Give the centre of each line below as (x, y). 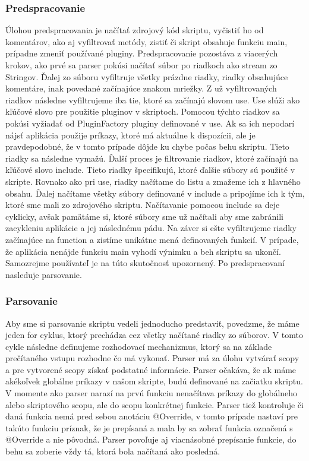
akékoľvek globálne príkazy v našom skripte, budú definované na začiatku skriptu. (154, 381)
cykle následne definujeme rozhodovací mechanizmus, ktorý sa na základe (139, 346)
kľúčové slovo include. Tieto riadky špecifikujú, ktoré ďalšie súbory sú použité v (150, 170)
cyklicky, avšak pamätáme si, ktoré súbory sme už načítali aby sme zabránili (144, 216)
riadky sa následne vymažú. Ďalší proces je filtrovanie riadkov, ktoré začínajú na (152, 158)
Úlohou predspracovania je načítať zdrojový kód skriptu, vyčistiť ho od (135, 30)
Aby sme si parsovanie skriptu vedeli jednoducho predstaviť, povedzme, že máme (152, 323)
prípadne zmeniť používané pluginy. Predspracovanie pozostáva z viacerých (142, 53)
